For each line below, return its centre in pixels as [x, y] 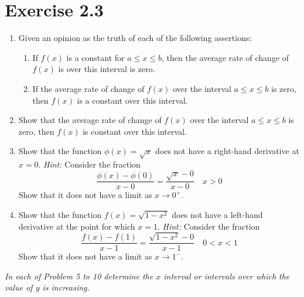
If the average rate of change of [88, 88]
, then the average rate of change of [226, 57]
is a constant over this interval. [132, 100]
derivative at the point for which [77, 226]
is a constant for [95, 57]
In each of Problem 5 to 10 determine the [79, 276]
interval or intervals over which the [227, 276]
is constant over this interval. [135, 131]
